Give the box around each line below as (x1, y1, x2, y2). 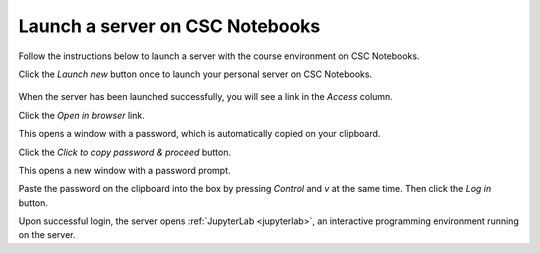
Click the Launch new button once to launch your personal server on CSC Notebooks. (18, 68, 373, 80)
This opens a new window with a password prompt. (18, 164, 231, 176)
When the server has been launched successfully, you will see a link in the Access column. (18, 91, 394, 103)
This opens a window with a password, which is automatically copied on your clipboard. (18, 128, 381, 140)
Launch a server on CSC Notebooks (18, 15, 321, 37)
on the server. (18, 229, 76, 241)
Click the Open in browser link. (18, 109, 145, 121)
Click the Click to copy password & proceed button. (18, 146, 232, 158)
